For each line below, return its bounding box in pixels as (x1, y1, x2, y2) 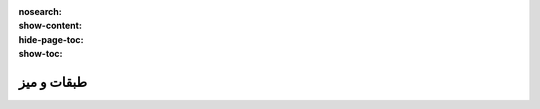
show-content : (18, 20, 82, 32)
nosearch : (18, 6, 62, 17)
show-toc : (18, 48, 63, 60)
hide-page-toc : (18, 33, 84, 45)
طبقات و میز (18, 73, 88, 90)
